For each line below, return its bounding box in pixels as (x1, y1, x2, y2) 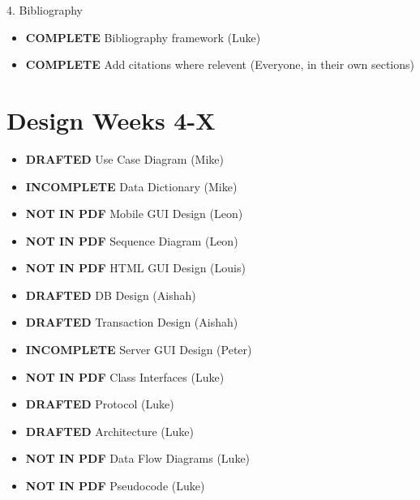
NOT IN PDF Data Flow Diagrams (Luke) (25, 450, 251, 467)
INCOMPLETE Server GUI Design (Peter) (25, 341, 252, 358)
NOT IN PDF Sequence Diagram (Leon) (25, 232, 238, 249)
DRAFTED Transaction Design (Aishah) (25, 314, 238, 331)
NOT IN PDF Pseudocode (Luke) (25, 477, 205, 494)
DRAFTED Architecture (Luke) (25, 422, 194, 439)
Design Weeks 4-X (6, 103, 216, 136)
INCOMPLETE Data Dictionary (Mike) (25, 177, 238, 194)
